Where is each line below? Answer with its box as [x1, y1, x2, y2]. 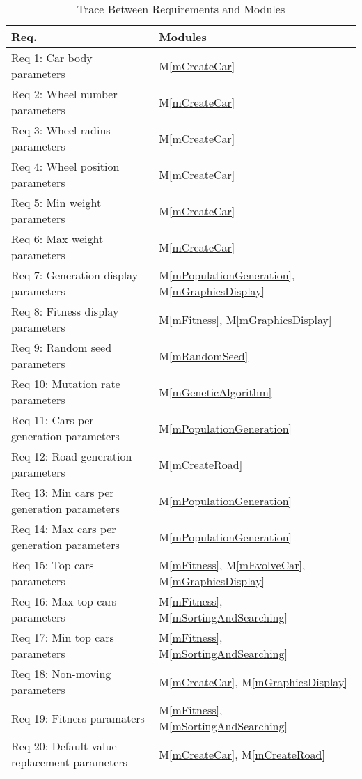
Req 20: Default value [11, 738, 117, 754]
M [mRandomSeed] [159, 347, 249, 364]
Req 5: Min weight [11, 194, 102, 210]
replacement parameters [11, 754, 127, 770]
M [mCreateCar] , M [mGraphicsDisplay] [159, 673, 347, 690]
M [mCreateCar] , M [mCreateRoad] [159, 746, 325, 762]
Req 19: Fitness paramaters [11, 709, 145, 726]
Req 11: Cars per [11, 412, 94, 428]
